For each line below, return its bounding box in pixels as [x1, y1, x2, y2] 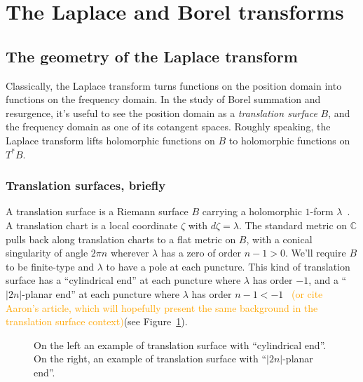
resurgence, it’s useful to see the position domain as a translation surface [6, 105, 317, 120]
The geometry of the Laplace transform [6, 45, 298, 67]
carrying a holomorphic [202, 204, 302, 219]
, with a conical [246, 231, 313, 246]
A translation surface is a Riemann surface [6, 204, 189, 219]
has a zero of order [160, 245, 242, 260]
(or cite [291, 286, 323, 301]
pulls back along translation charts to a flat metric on [6, 231, 236, 246]
